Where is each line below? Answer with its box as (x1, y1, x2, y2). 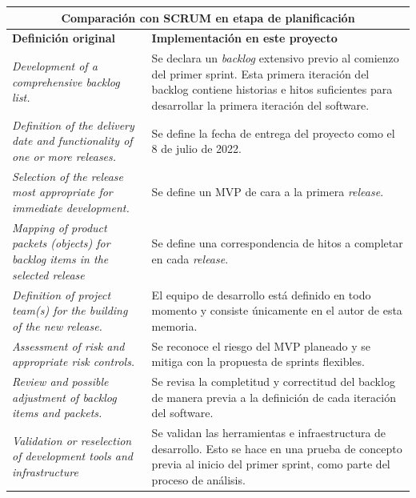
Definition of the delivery (12, 116, 134, 133)
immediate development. (12, 199, 130, 216)
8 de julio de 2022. (151, 140, 242, 157)
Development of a (12, 57, 98, 74)
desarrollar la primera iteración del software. (151, 96, 370, 113)
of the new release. (12, 317, 102, 334)
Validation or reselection (12, 432, 132, 448)
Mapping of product (12, 219, 107, 235)
